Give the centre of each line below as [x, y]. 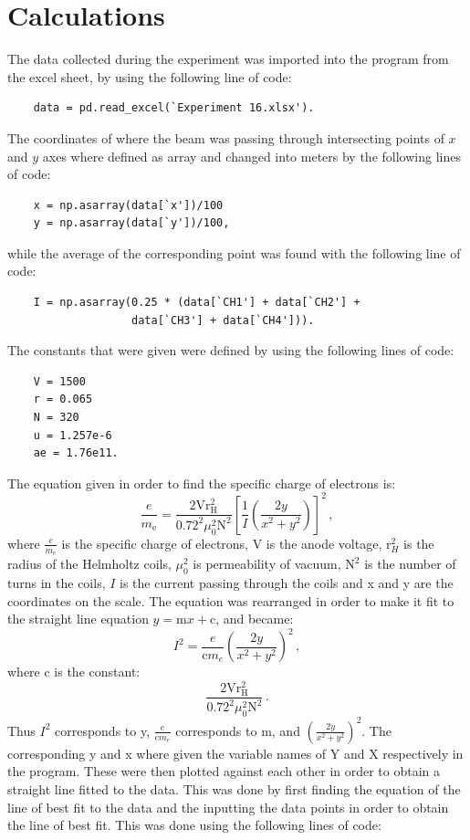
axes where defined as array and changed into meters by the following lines [251, 156]
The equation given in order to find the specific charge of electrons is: [202, 483]
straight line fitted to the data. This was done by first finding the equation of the [234, 788]
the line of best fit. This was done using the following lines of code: [194, 825]
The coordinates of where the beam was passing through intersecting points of [226, 137]
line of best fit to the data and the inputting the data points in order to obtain [228, 807]
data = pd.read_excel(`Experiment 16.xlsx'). [174, 108]
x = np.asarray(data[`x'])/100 [128, 205]
